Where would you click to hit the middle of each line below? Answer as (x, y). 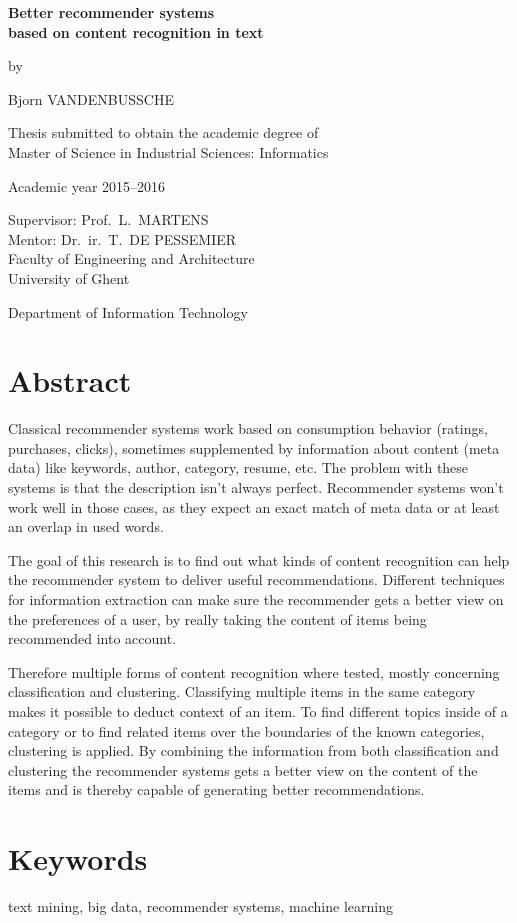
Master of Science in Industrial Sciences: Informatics (168, 151)
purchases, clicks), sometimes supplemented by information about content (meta (254, 447)
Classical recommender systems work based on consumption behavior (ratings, (248, 428)
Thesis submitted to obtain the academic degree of (163, 132)
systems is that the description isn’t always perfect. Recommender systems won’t (256, 487)
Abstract (70, 380)
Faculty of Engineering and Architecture (131, 258)
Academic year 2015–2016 (87, 185)
